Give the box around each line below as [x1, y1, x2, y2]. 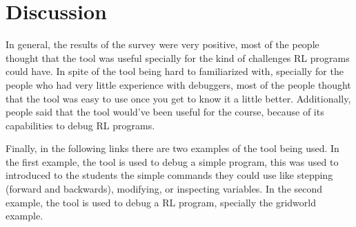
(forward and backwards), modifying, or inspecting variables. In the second [6, 182, 323, 196]
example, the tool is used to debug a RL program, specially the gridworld [6, 195, 316, 209]
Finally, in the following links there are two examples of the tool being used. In [6, 141, 339, 155]
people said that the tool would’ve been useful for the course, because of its [6, 105, 324, 119]
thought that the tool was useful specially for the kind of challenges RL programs [6, 50, 350, 65]
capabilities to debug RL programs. [6, 118, 155, 132]
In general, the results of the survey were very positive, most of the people [6, 37, 319, 52]
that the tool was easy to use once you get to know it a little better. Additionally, [6, 91, 351, 105]
